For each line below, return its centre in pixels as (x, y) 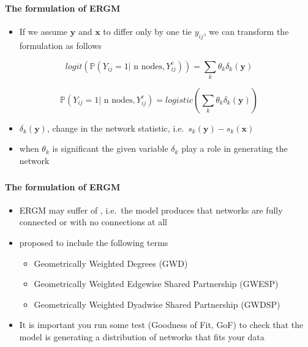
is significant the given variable (110, 148)
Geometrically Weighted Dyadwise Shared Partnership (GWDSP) (157, 304)
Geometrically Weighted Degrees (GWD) (111, 263)
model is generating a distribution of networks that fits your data (142, 336)
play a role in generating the (235, 148)
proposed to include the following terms (94, 242)
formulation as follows (60, 45)
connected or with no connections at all (93, 222)
